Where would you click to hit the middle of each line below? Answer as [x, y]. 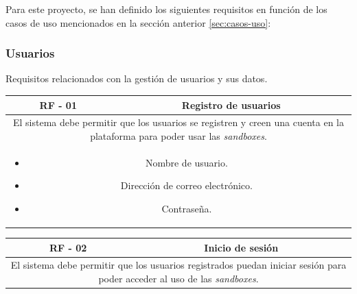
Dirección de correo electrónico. [186, 185]
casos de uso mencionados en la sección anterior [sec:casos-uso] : [138, 22]
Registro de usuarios [231, 105]
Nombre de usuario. [186, 162]
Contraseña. [187, 208]
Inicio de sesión [241, 247]
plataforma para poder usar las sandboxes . [178, 135]
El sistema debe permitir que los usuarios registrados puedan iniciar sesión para [178, 265]
